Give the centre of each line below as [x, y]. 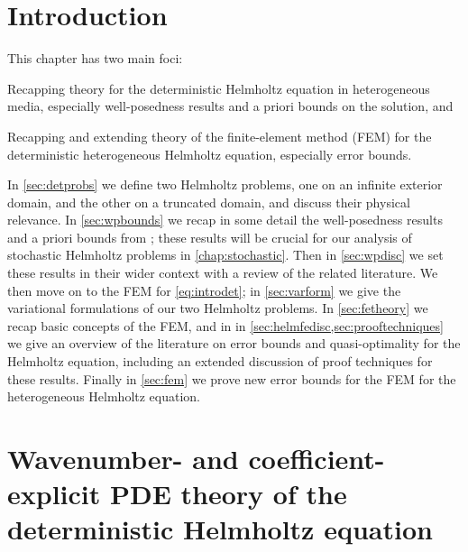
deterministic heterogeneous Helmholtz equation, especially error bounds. [210, 154]
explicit [54, 494]
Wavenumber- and [123, 458]
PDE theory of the [228, 494]
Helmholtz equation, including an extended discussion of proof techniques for [220, 361]
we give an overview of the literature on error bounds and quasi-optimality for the [234, 343]
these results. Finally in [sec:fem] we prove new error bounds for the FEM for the [232, 378]
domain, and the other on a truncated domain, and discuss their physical [209, 202]
